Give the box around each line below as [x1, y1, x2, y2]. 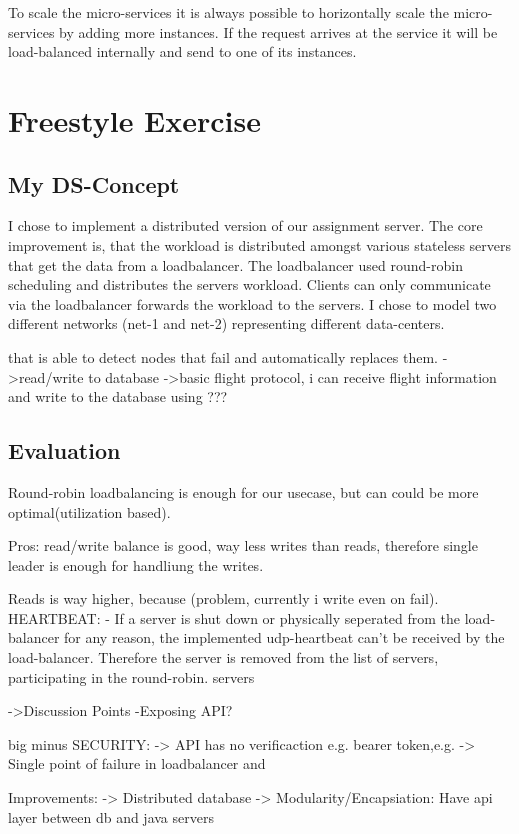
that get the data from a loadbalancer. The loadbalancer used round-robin [8, 254, 463, 275]
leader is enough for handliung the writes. [8, 554, 264, 575]
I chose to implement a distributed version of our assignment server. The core [8, 215, 483, 236]
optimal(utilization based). [8, 501, 171, 522]
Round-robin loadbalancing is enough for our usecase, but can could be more [8, 481, 479, 502]
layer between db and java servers [8, 806, 214, 827]
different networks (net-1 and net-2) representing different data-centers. [8, 313, 445, 334]
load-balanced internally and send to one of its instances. [8, 41, 357, 62]
